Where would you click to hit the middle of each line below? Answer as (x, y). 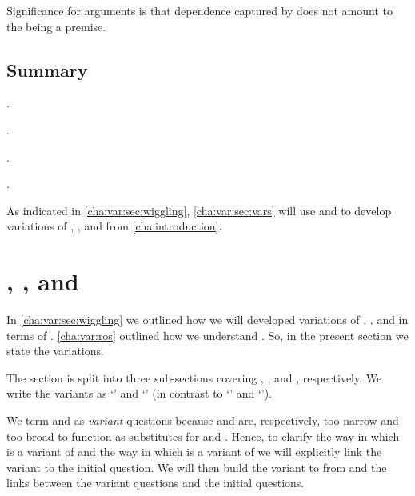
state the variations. (55, 351)
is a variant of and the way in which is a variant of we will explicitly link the (194, 452)
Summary (47, 69)
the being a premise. (56, 26)
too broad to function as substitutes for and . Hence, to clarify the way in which (203, 436)
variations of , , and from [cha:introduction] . (114, 226)
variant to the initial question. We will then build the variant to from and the (197, 467)
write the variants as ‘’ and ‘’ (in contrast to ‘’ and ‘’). (140, 393)
